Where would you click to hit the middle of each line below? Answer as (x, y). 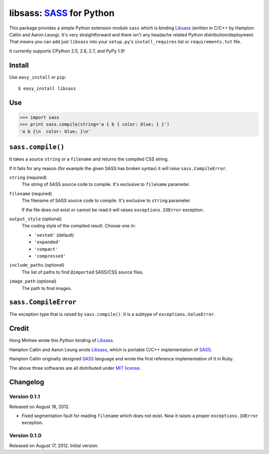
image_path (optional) (33, 281)
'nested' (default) (54, 235)
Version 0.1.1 (24, 397)
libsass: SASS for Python (62, 13)
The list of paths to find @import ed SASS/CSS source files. (83, 272)
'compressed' (50, 256)
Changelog (27, 382)
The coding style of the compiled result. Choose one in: (79, 226)
